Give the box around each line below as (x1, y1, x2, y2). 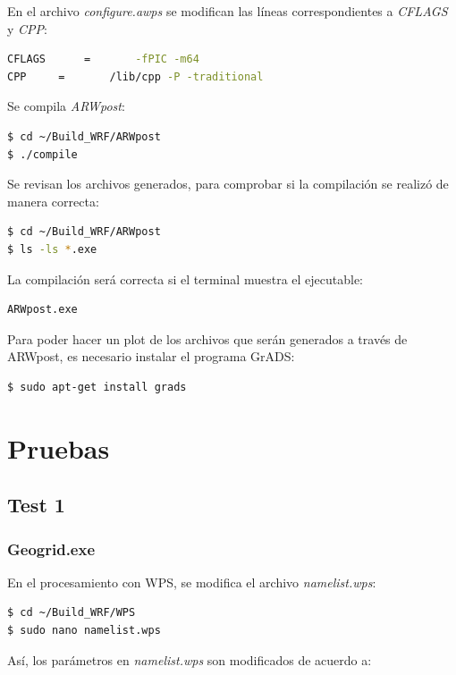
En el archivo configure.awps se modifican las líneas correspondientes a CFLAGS (7, 2, 448, 20)
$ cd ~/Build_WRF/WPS (7, 606, 136, 620)
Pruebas (7, 429, 110, 466)
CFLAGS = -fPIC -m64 (7, 53, 199, 66)
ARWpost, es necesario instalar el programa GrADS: (7, 347, 295, 366)
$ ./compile (7, 148, 78, 161)
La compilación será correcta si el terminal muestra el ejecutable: (7, 269, 364, 288)
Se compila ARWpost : (7, 97, 125, 115)
